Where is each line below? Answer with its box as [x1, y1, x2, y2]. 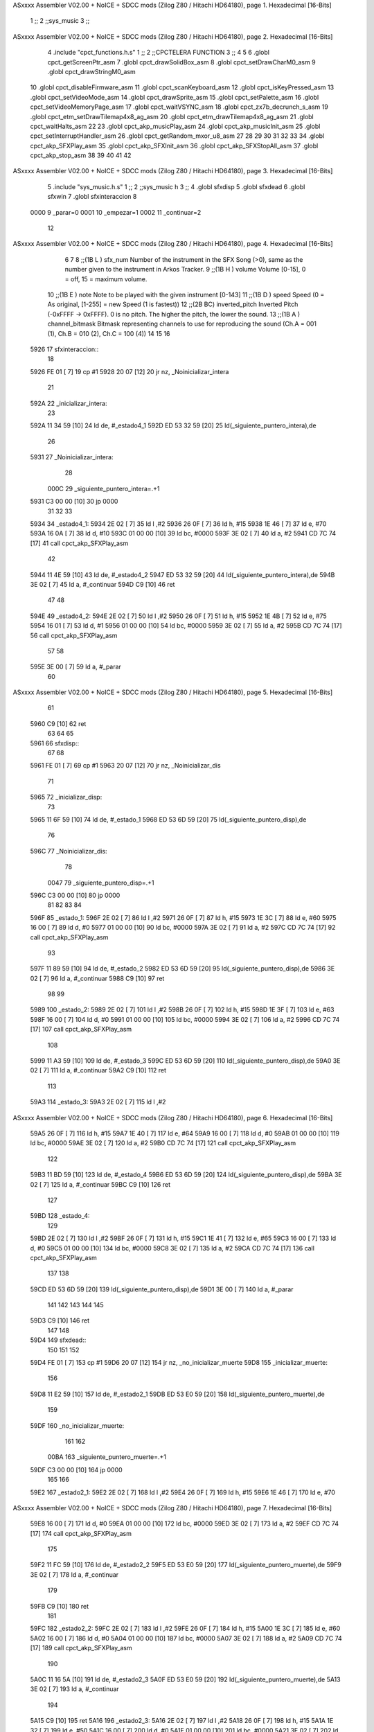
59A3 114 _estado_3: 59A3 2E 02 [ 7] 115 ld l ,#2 [30, 1098, 166, 1106]
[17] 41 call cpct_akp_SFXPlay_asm [30, 539, 129, 547]
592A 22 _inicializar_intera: [30, 399, 107, 407]
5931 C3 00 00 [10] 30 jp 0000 [30, 497, 118, 506]
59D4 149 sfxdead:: [30, 1336, 87, 1344]
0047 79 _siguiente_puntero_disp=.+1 [47, 878, 155, 887]
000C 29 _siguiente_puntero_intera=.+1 [47, 484, 160, 493]
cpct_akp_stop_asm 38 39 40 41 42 [30, 151, 132, 159]
